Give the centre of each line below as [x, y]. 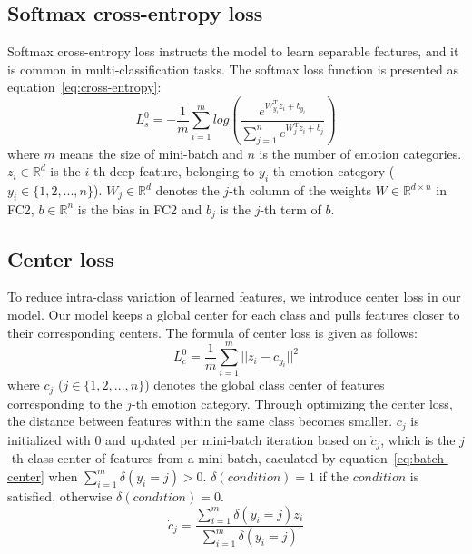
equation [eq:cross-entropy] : [84, 87]
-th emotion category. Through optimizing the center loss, [292, 403]
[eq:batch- [421, 458]
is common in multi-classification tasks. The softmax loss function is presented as [233, 69]
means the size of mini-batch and [151, 153]
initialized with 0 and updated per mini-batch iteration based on [187, 439]
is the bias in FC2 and [140, 208]
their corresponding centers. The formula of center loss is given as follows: [212, 332]
